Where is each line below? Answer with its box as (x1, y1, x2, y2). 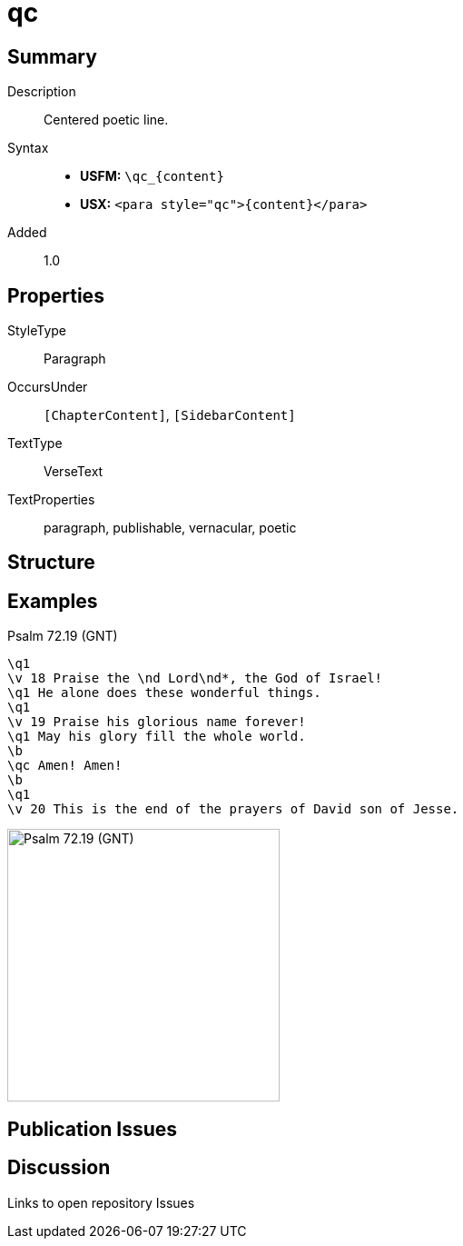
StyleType (7, 323, 66, 339)
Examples (7, 589, 98, 613)
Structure (7, 551, 95, 574)
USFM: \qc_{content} (80, 168, 224, 184)
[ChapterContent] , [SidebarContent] (44, 407, 296, 424)
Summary (7, 45, 97, 68)
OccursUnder (7, 379, 88, 395)
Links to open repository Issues (7, 1194, 195, 1211)
